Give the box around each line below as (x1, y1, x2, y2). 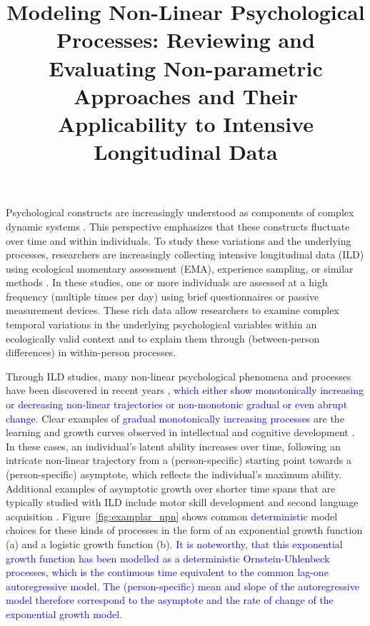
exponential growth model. (6, 606, 123, 621)
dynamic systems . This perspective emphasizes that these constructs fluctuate (6, 218, 350, 233)
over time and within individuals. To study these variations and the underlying (6, 233, 351, 248)
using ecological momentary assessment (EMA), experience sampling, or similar (6, 261, 354, 276)
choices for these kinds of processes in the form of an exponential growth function (6, 522, 363, 537)
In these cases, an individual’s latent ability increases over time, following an (6, 438, 341, 453)
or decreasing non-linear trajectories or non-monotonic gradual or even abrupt (6, 397, 348, 412)
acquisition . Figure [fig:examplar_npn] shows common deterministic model (6, 508, 338, 523)
